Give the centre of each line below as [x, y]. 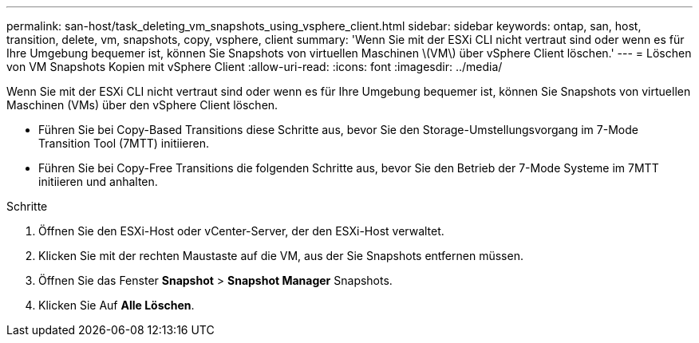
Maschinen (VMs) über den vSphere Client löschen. [142, 105]
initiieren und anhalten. [98, 181]
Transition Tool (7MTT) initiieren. [124, 143]
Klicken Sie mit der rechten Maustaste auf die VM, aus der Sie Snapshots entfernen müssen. [281, 256]
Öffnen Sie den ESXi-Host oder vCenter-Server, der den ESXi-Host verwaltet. [241, 231]
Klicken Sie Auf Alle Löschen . [116, 305]
